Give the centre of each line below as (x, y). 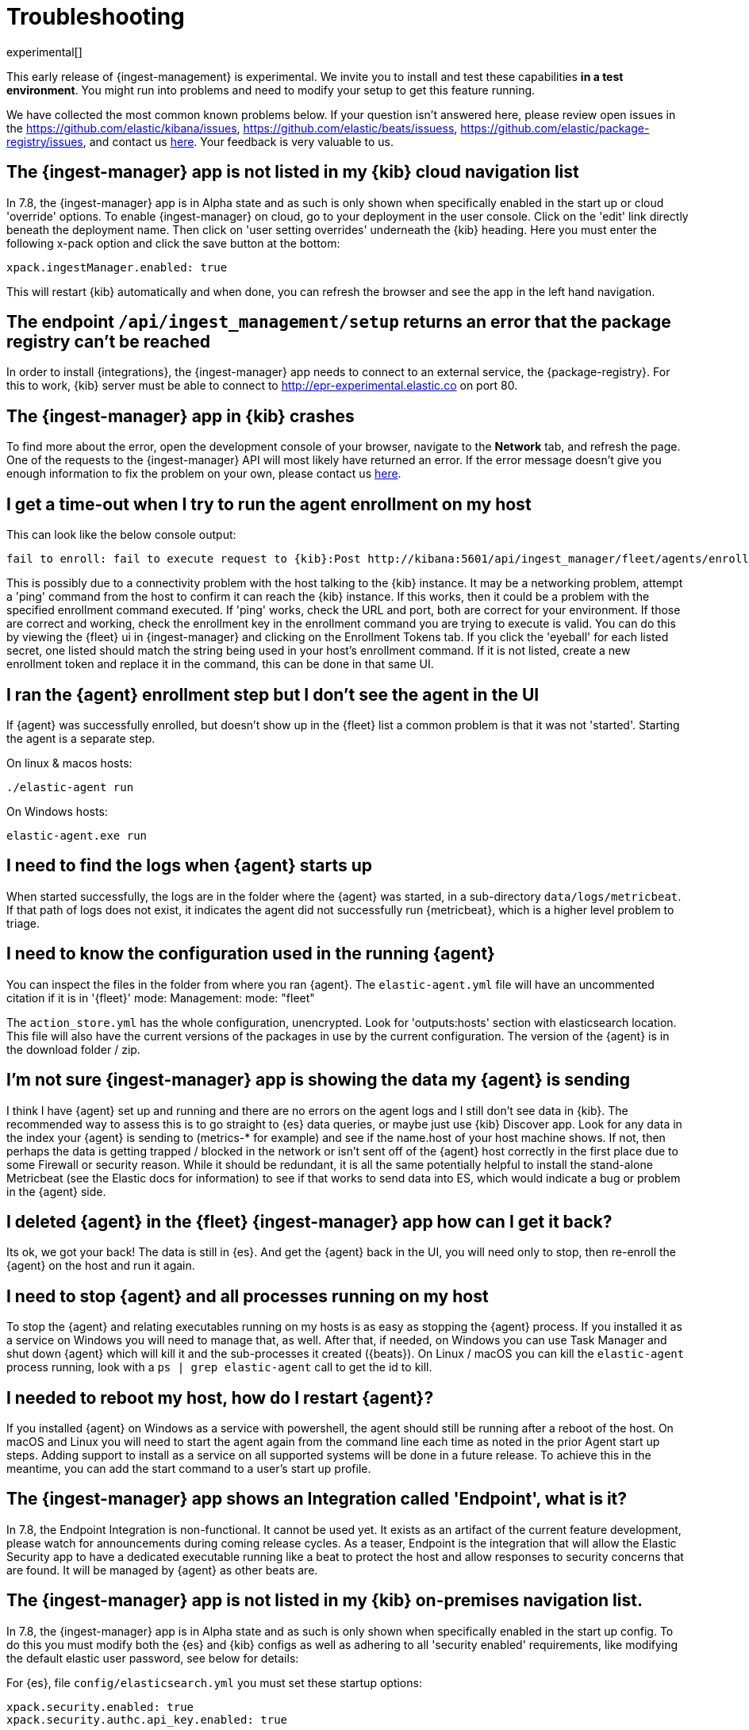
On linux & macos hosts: (69, 763)
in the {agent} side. (56, 1191)
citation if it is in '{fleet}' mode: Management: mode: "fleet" (161, 998)
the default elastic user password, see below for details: (153, 1658)
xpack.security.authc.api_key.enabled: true (147, 1719)
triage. (23, 923)
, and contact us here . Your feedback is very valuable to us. (238, 141)
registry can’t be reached (108, 342)
